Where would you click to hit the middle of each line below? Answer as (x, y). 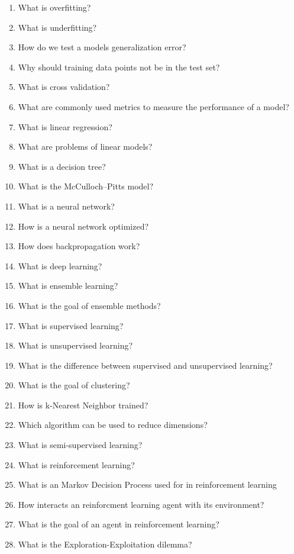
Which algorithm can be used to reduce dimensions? (113, 425)
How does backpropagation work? (79, 246)
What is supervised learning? (71, 325)
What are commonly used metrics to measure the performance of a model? (154, 106)
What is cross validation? (64, 87)
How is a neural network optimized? (83, 226)
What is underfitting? (57, 27)
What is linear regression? (65, 126)
